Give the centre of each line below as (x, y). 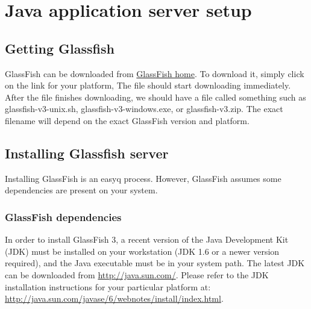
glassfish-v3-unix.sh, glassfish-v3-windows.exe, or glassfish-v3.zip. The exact (144, 109)
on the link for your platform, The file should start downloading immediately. (148, 85)
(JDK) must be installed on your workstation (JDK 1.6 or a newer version (142, 251)
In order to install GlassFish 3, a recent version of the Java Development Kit (147, 239)
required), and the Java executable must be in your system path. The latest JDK (155, 263)
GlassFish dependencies (63, 217)
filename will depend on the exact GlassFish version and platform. (127, 120)
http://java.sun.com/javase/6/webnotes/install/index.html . (114, 298)
